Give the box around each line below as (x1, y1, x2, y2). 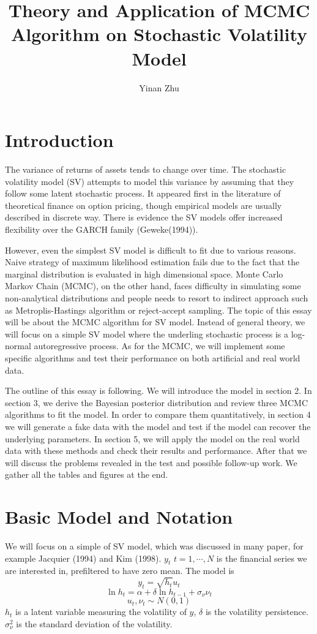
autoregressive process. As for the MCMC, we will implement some (34, 339, 285, 352)
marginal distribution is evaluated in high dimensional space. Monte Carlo (5, 267, 283, 280)
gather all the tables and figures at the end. (5, 468, 168, 481)
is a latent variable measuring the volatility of (15, 605, 187, 618)
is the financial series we (216, 551, 307, 564)
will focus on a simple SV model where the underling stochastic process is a (5, 327, 289, 340)
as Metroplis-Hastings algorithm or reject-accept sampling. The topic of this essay (5, 303, 312, 316)
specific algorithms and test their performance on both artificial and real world (5, 351, 300, 364)
